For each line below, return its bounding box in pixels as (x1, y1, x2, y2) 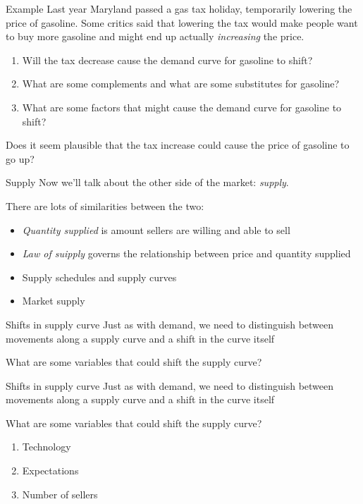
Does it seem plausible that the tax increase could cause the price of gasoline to (6, 137, 350, 152)
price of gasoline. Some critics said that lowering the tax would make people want (6, 15, 358, 30)
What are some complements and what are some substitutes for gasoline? (22, 76, 340, 91)
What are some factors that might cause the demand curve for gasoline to (22, 99, 342, 114)
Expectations (22, 463, 79, 478)
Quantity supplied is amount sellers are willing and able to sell (22, 222, 290, 237)
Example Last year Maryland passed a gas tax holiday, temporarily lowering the (6, 1, 352, 16)
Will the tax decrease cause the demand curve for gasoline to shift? (22, 52, 313, 67)
